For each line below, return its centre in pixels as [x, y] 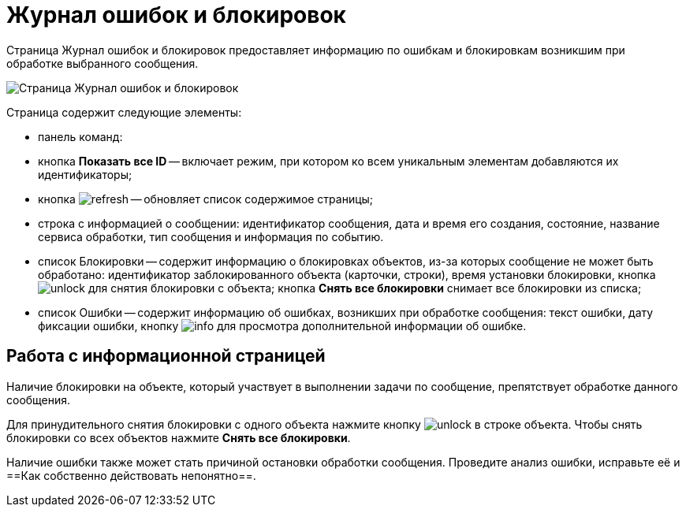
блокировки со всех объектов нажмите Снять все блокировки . [179, 437]
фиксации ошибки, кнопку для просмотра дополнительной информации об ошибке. [282, 325]
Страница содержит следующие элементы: [124, 112]
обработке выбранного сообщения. [103, 63]
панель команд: [80, 136]
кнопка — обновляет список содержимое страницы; [206, 199]
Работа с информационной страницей [166, 356]
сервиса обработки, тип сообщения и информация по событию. [211, 236]
